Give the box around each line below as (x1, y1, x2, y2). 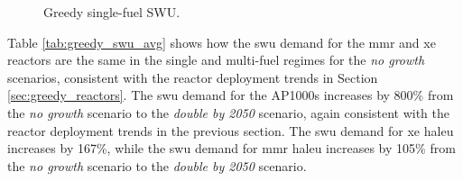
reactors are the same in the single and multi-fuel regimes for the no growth (7, 50, 425, 69)
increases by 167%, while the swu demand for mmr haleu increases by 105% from (7, 139, 456, 158)
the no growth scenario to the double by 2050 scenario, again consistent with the (7, 103, 449, 122)
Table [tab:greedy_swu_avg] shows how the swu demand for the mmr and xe (7, 32, 436, 51)
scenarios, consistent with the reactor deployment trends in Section (7, 68, 378, 86)
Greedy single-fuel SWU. (43, 3, 181, 21)
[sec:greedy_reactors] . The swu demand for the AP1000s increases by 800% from (7, 86, 454, 104)
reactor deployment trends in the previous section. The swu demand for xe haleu (7, 121, 454, 140)
